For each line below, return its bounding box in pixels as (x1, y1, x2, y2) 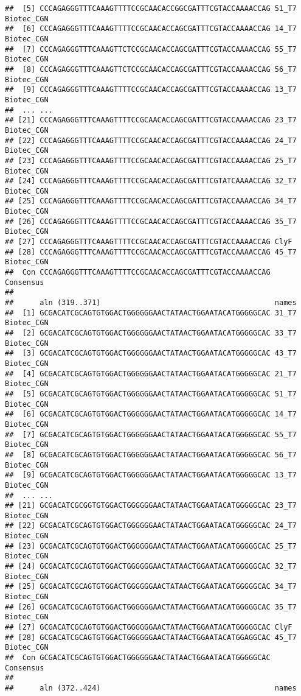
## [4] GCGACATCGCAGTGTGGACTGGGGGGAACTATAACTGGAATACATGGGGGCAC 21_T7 (5, 369, 297, 378)
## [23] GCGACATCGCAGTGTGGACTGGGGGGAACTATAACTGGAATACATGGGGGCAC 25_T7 (5, 541, 297, 550)
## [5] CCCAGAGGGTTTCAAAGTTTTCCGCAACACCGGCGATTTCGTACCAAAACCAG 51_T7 (5, 4, 297, 13)
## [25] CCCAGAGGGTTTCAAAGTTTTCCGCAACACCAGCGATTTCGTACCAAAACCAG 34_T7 (5, 197, 297, 206)
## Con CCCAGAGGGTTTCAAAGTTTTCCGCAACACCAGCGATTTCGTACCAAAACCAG (5, 268, 271, 277)
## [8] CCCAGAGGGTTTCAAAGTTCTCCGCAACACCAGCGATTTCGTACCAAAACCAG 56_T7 (5, 65, 297, 74)
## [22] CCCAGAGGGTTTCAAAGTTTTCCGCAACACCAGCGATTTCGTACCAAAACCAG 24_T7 (5, 136, 297, 145)
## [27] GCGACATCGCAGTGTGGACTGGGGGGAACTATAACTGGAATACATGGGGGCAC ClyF (5, 623, 292, 632)
